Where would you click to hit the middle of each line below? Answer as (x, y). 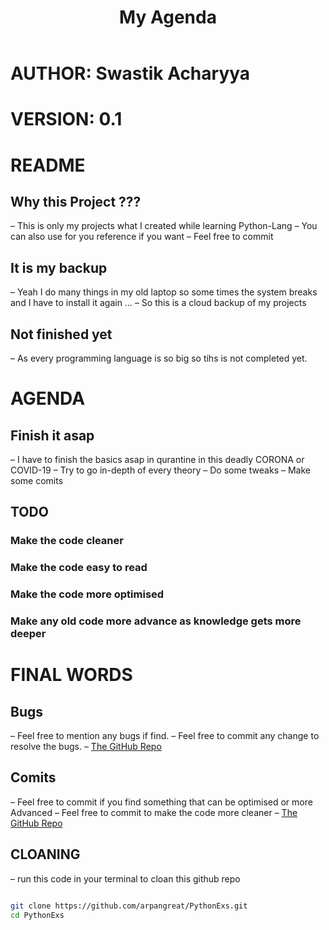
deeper (28, 634)
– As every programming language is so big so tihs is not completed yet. (159, 358)
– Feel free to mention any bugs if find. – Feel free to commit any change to (165, 736)
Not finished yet (61, 334)
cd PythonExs (37, 915)
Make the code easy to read (79, 568)
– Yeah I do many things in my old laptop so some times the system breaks (164, 292)
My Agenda (168, 17)
